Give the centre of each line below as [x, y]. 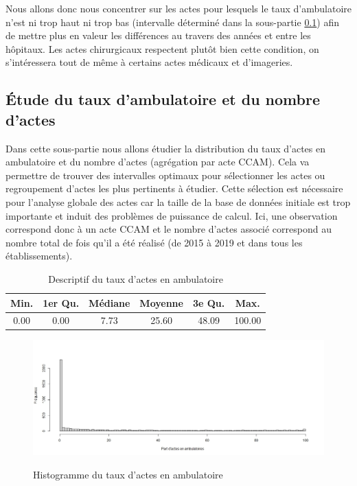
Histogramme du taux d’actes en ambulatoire [128, 474]
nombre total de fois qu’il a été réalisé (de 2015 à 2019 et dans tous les [154, 242]
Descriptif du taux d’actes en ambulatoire [136, 278]
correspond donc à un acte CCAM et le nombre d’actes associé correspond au [169, 229]
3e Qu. [209, 302]
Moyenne [161, 302]
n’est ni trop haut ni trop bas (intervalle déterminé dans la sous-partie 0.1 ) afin [172, 22]
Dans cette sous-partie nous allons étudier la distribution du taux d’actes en [165, 148]
